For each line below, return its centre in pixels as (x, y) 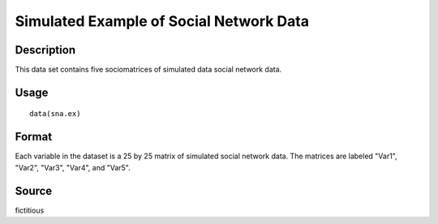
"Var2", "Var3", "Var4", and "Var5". (73, 167)
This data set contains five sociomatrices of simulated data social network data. (148, 70)
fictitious (30, 210)
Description (45, 50)
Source (34, 191)
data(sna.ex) (55, 114)
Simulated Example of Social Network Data (162, 21)
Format (34, 137)
